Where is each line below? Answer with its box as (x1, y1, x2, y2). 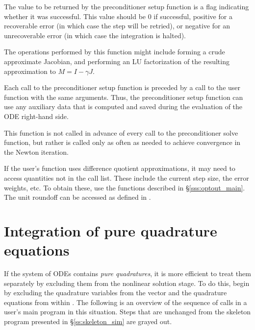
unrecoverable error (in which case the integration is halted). (4, 30, 186, 40)
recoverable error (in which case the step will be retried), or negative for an (4, 21, 230, 31)
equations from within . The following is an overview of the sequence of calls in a (4, 297, 247, 307)
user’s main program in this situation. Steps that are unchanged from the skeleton (4, 306, 251, 317)
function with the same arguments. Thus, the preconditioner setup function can (4, 92, 243, 102)
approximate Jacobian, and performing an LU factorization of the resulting (4, 56, 229, 66)
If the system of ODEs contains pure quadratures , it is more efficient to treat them (4, 268, 251, 278)
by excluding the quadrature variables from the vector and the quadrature (4, 287, 227, 298)
